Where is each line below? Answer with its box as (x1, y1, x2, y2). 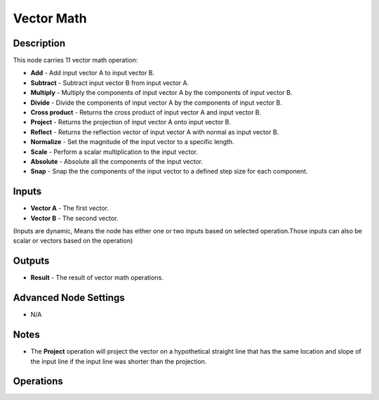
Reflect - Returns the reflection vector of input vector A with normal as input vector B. (30, 127, 279, 136)
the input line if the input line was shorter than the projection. (30, 357, 207, 366)
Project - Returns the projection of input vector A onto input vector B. (30, 118, 232, 127)
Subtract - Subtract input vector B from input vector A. (30, 78, 189, 87)
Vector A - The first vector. (30, 204, 109, 212)
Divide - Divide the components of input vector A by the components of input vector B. (30, 98, 282, 107)
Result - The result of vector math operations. (30, 273, 164, 282)
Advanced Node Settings (13, 292, 126, 304)
